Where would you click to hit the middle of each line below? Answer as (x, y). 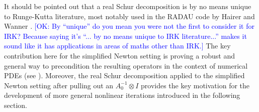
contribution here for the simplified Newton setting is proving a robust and (120, 55)
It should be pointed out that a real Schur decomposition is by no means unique (128, 6)
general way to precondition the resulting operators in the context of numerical (126, 65)
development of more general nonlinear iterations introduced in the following (122, 95)
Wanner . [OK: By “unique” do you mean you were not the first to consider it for (129, 26)
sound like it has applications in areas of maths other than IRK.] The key (117, 46)
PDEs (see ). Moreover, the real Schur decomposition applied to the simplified (124, 75)
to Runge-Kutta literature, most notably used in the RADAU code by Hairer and (129, 16)
